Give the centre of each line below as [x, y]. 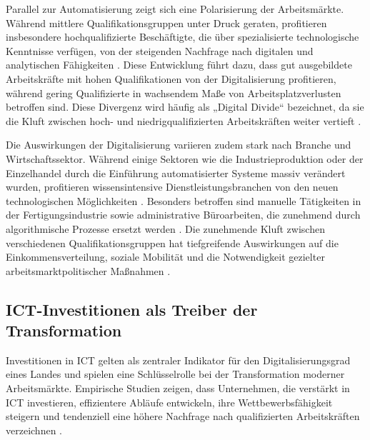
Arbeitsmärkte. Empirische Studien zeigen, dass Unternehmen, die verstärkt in [178, 388]
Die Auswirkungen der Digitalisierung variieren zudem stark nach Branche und [179, 145]
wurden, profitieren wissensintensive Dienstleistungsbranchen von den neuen [172, 187]
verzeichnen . [34, 430]
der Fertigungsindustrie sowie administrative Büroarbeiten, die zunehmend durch [183, 215]
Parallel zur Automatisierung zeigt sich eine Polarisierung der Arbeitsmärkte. [175, 9]
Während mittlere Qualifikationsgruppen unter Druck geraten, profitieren [166, 22]
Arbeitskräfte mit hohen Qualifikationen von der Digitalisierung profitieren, [171, 78]
